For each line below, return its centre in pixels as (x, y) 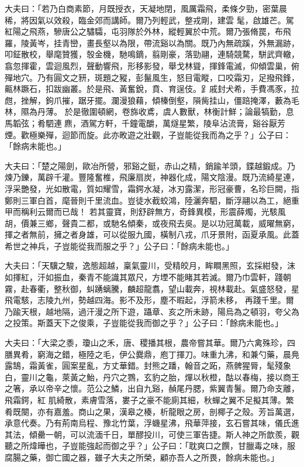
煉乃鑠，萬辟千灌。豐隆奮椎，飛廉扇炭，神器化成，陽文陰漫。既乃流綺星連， (152, 177)
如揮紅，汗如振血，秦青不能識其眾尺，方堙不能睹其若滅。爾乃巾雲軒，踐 (144, 277)
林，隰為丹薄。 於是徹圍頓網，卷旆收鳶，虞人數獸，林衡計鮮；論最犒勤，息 (149, 111)
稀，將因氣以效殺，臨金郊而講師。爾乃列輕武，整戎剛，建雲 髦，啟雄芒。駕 (149, 20)
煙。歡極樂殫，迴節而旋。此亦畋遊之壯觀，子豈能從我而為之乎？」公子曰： (148, 134)
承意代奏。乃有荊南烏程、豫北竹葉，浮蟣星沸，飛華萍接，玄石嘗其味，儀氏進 (152, 423)
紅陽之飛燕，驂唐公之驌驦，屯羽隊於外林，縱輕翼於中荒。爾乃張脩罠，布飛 (148, 31)
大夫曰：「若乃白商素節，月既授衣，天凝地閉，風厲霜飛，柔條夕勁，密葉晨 (146, 8)
